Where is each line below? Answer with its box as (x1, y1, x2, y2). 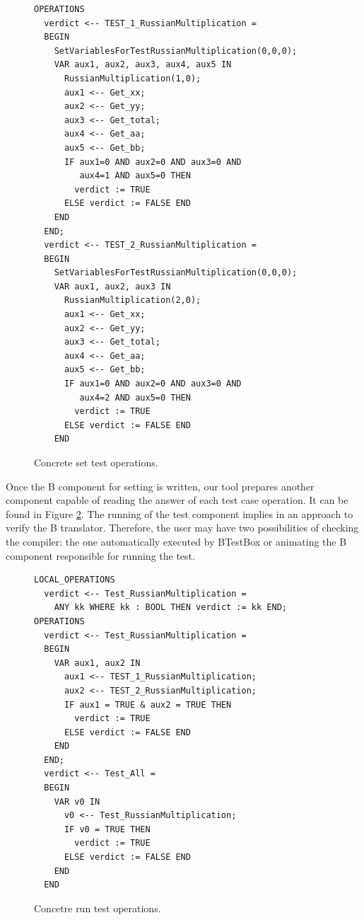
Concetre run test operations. (34, 900, 161, 915)
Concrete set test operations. (34, 455, 158, 469)
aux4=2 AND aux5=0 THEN (79, 392, 191, 403)
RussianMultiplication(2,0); (64, 295, 201, 306)
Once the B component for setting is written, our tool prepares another (6, 478, 315, 493)
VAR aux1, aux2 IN (54, 657, 141, 668)
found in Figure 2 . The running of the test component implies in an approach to (6, 506, 353, 521)
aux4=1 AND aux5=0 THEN (79, 171, 191, 181)
